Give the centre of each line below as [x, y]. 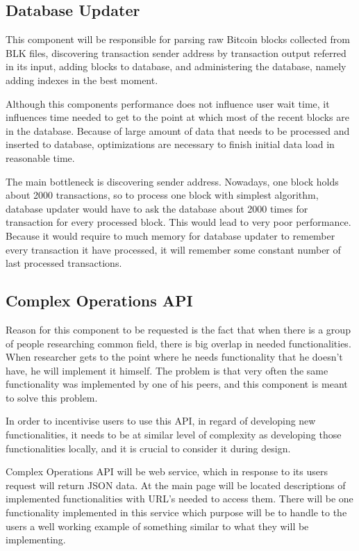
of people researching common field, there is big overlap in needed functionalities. [178, 343]
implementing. [36, 540]
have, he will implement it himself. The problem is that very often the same [167, 370]
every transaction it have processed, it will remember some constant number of [173, 249]
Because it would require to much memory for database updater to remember [170, 235]
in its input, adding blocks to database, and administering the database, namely [176, 66]
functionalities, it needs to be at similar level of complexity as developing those [174, 435]
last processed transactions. [64, 263]
